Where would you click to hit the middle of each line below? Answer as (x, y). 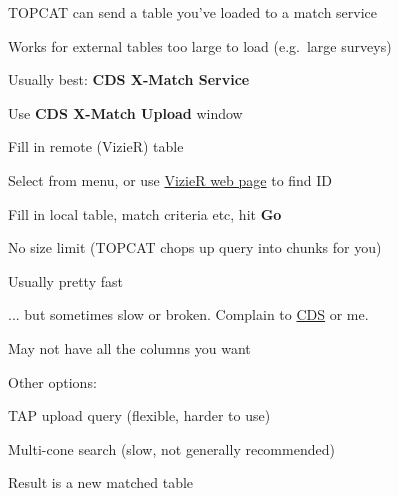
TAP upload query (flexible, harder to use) (139, 415)
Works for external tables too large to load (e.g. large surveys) (200, 45)
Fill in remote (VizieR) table (96, 146)
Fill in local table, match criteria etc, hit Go (145, 213)
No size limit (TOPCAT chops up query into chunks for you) (195, 247)
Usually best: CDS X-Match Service (129, 79)
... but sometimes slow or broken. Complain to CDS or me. (188, 314)
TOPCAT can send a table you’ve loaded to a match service (193, 12)
